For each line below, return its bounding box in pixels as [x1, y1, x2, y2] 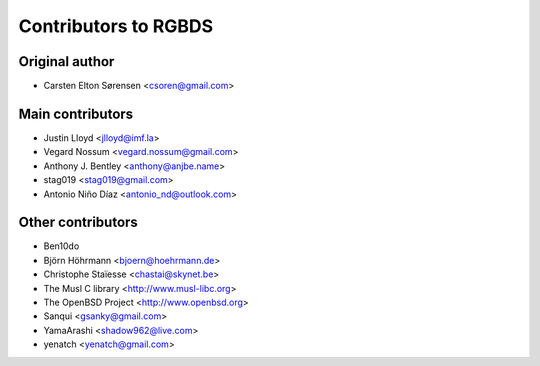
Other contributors [18, 214, 139, 231]
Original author [18, 53, 115, 70]
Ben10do [43, 240, 80, 252]
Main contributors [18, 105, 134, 122]
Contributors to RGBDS [18, 15, 214, 37]
